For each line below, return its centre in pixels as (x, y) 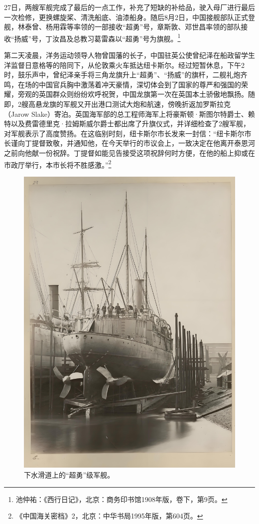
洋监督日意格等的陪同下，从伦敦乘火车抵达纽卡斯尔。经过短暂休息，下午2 (124, 65)
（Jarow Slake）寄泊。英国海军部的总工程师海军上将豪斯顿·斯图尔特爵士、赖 (129, 114)
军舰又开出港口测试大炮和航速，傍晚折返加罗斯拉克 (147, 104)
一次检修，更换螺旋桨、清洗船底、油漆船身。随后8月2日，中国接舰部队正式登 (129, 17)
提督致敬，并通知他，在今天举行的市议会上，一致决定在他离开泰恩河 (143, 143)
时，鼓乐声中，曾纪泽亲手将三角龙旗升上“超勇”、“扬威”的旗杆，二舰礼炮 (122, 75)
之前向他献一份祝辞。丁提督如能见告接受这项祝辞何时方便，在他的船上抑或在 (129, 152)
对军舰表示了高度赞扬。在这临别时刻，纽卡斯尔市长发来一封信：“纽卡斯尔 (124, 133)
